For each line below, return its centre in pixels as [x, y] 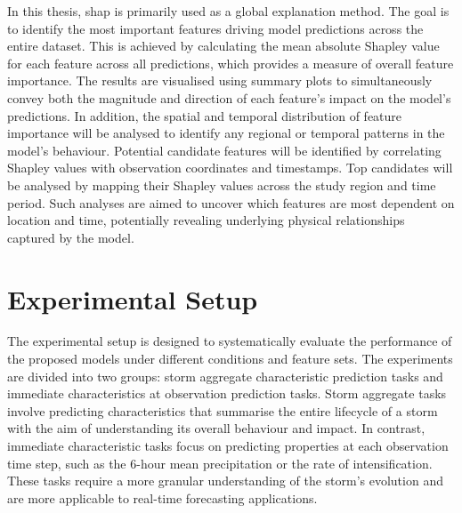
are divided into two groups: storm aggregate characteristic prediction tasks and [225, 376]
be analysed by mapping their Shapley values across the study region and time [222, 184]
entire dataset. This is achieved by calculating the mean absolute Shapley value [223, 46]
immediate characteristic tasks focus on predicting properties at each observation [228, 445]
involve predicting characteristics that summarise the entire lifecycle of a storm [223, 410]
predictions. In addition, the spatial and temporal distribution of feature [205, 115]
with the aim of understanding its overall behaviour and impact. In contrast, [216, 428]
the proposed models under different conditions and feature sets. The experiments [230, 359]
